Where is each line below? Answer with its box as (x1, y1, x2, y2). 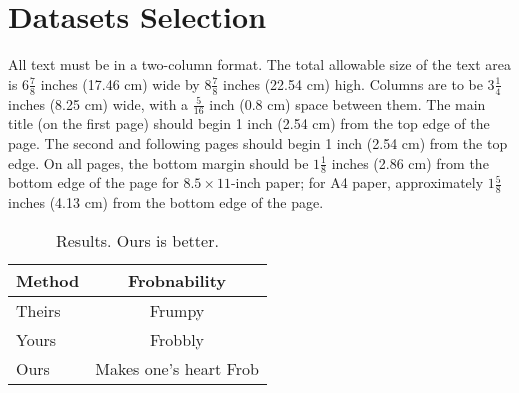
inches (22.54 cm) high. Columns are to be (222, 73, 483, 94)
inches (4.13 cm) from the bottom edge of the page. (8, 192, 324, 213)
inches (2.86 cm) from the (331, 152, 489, 173)
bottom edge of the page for (8, 172, 179, 193)
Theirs (16, 298, 61, 322)
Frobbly (149, 327, 205, 351)
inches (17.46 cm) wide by (40, 73, 200, 94)
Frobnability (127, 268, 227, 292)
